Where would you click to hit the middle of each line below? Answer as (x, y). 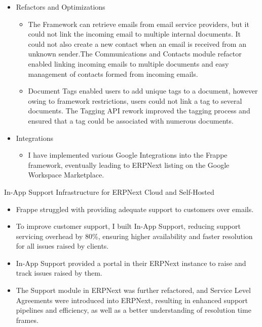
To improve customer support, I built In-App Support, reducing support (128, 226)
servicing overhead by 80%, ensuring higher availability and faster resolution (134, 236)
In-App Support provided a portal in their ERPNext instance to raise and (131, 263)
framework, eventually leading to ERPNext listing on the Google (129, 165)
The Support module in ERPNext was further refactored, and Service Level (133, 290)
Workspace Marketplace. (66, 175)
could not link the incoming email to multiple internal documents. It (134, 34)
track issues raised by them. (59, 273)
